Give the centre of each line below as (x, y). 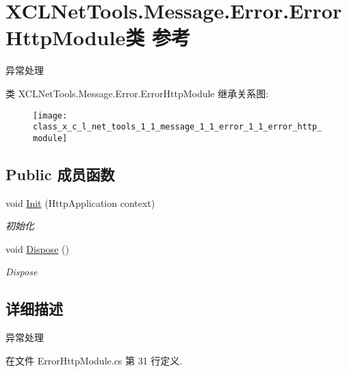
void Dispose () (37, 248)
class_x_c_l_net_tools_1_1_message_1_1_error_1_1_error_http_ (178, 127)
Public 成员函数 (60, 174)
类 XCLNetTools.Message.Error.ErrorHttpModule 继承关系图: (137, 93)
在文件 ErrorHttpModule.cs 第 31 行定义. (94, 360)
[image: (50, 115)
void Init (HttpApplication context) (80, 202)
